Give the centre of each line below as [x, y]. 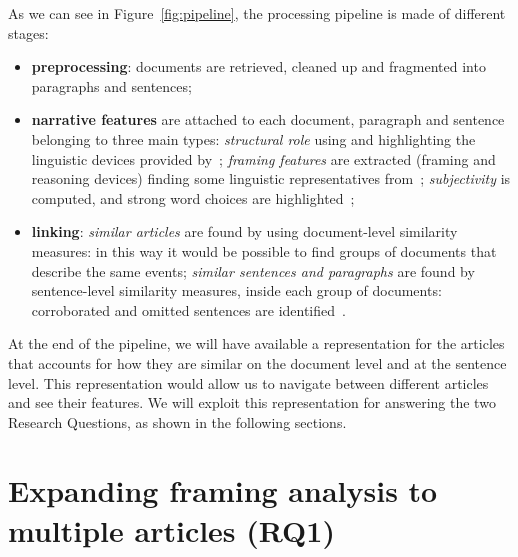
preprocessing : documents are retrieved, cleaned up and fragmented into [258, 66]
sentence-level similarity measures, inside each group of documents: [236, 290]
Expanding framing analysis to [223, 490]
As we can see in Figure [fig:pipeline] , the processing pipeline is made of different [257, 13]
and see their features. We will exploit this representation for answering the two [252, 402]
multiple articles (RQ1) [171, 529]
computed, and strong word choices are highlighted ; [193, 197]
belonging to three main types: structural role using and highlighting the [253, 138]
